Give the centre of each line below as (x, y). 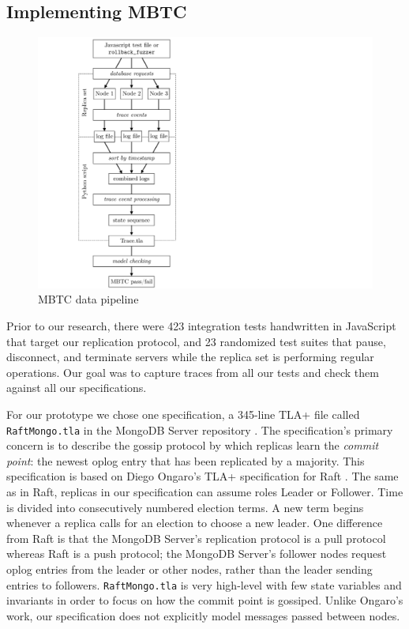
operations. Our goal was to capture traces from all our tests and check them (193, 372)
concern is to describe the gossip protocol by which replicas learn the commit (193, 445)
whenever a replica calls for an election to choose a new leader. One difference (195, 523)
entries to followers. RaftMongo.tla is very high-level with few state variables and (204, 584)
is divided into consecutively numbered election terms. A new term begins (185, 507)
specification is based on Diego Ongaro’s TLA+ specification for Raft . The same (203, 476)
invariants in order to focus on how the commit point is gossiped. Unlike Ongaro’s (205, 600)
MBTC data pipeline (88, 299)
